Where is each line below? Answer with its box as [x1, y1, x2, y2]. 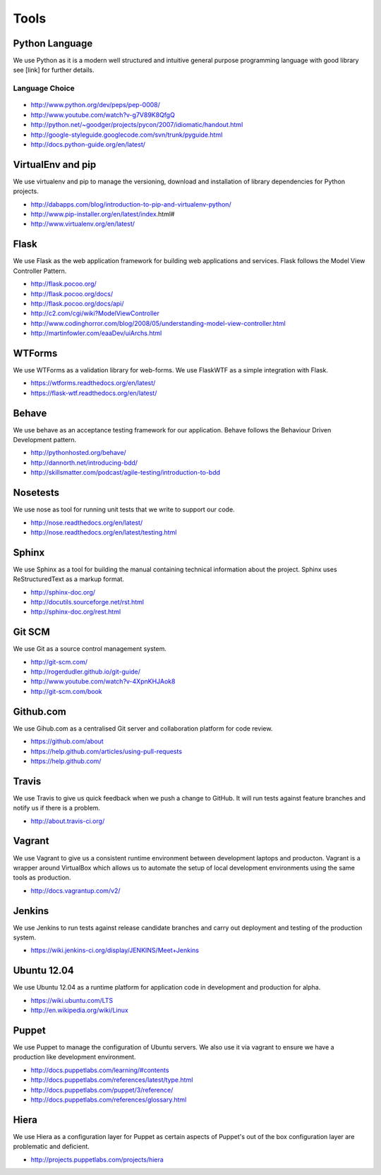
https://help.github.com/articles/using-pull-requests [30, 747, 183, 755]
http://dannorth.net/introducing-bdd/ [30, 458, 138, 467]
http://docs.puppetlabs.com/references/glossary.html [30, 1095, 187, 1104]
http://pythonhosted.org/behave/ [30, 449, 126, 457]
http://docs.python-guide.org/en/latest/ [30, 140, 146, 148]
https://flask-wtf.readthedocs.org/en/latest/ [30, 389, 157, 397]
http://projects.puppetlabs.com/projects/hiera [30, 1155, 164, 1164]
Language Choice [13, 83, 75, 93]
